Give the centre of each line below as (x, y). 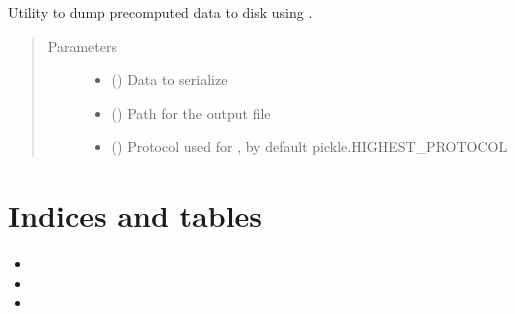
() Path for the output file (191, 112)
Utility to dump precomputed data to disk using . (160, 12)
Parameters (82, 45)
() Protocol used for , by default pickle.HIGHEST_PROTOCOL (309, 146)
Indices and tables (135, 215)
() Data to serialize (169, 79)
